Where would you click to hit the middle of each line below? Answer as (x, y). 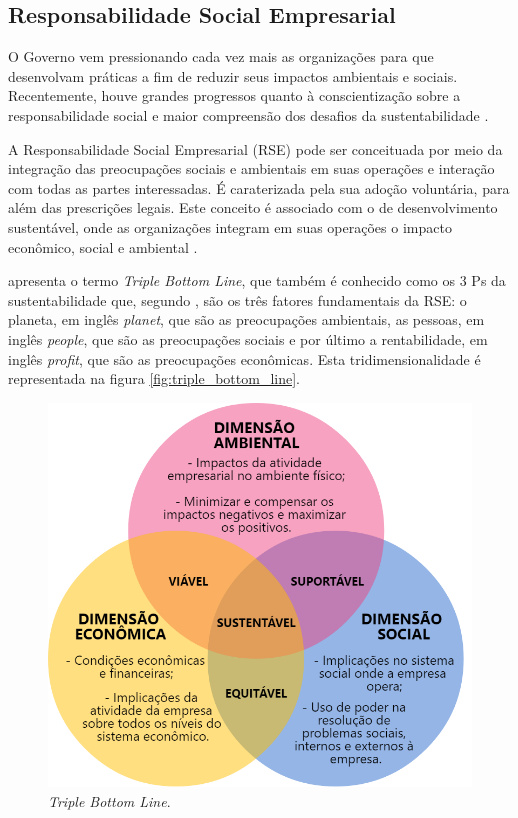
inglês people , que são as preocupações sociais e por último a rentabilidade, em (248, 338)
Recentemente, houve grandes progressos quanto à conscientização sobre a (234, 95)
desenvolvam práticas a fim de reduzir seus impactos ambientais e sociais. (233, 75)
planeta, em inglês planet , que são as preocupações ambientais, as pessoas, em (246, 319)
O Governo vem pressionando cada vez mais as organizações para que (221, 56)
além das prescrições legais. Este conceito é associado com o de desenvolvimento (253, 207)
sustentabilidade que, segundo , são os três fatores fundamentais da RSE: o (237, 299)
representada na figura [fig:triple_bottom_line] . (154, 378)
